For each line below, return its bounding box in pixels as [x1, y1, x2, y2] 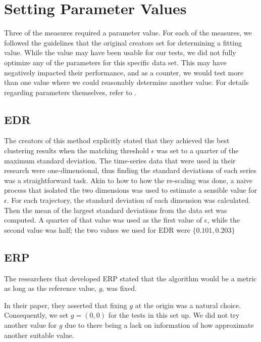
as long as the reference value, [4, 283, 96, 293]
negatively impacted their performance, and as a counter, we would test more [4, 67, 243, 77]
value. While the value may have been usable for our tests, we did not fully [4, 47, 236, 58]
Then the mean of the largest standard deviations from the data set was [4, 204, 227, 215]
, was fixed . [102, 283, 137, 293]
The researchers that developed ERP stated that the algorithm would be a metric [4, 273, 257, 283]
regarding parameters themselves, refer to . [4, 87, 137, 97]
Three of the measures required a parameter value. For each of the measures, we [4, 27, 252, 38]
